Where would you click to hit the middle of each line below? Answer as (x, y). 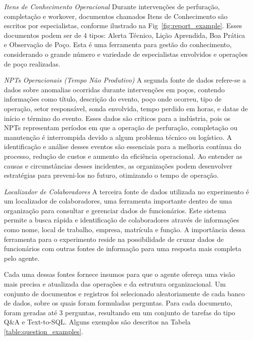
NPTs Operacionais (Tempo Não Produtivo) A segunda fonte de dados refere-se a (125, 80)
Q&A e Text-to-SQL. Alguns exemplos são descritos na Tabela (97, 322)
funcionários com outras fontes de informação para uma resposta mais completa (123, 248)
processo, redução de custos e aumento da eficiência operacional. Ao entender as (123, 156)
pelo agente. (22, 258)
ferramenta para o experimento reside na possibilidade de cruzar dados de (114, 239)
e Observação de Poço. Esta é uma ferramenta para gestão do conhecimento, (118, 44)
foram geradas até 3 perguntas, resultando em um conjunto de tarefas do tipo (120, 312)
